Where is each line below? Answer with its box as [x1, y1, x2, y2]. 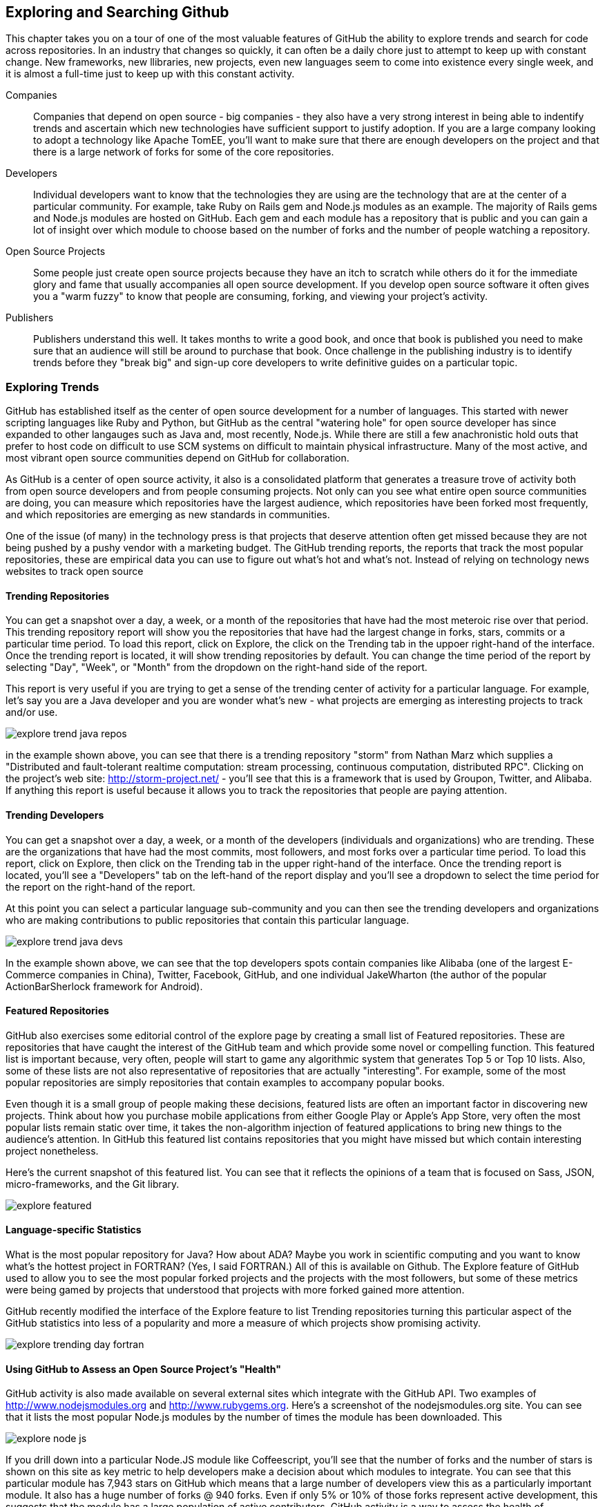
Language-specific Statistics [6, 1224, 142, 1236]
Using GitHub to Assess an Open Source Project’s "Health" [6, 1363, 281, 1375]
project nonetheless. [6, 1144, 99, 1157]
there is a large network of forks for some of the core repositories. [33, 146, 334, 158]
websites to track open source [6, 565, 144, 578]
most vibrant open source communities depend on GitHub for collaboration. [6, 452, 349, 464]
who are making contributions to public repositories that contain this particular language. [6, 913, 410, 926]
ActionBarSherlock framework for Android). [6, 980, 203, 992]
